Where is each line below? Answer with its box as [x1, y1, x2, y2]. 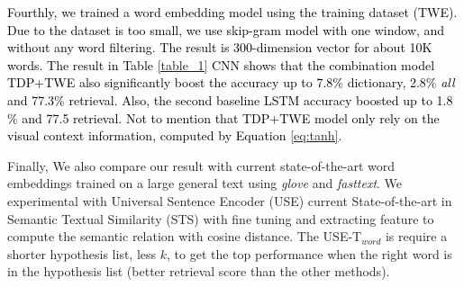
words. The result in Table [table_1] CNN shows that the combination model [7, 55, 435, 74]
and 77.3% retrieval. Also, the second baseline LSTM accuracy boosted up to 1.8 [7, 90, 453, 109]
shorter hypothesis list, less [7, 244, 157, 263]
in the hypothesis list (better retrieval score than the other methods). [7, 262, 390, 281]
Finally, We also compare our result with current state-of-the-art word [7, 156, 396, 175]
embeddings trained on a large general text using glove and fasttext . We [7, 174, 403, 193]
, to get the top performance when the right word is [167, 244, 452, 263]
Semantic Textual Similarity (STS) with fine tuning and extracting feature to [7, 209, 434, 228]
